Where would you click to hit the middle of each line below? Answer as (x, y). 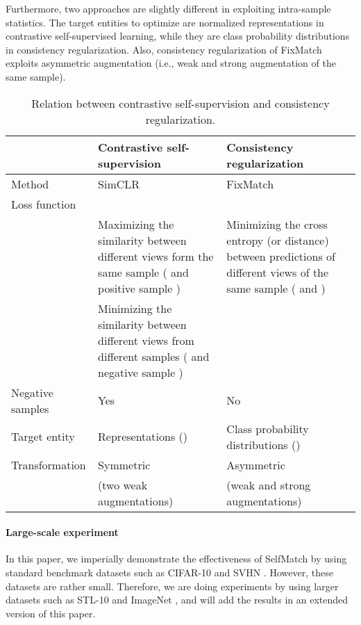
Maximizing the (136, 224)
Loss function (44, 204)
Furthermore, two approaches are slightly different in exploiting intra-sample (168, 8)
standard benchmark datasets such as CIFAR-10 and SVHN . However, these (169, 572)
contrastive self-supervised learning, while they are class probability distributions (178, 36)
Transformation (49, 464)
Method (30, 184)
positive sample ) (139, 288)
